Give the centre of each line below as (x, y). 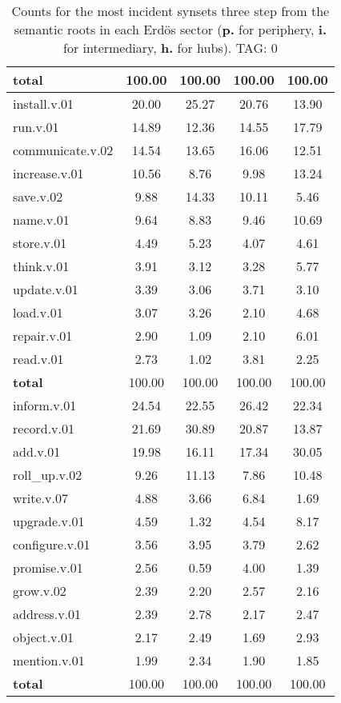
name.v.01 (41, 220)
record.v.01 (44, 428)
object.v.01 (44, 637)
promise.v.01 (48, 567)
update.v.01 (46, 289)
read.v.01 (38, 359)
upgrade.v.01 (49, 521)
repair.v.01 (43, 336)
